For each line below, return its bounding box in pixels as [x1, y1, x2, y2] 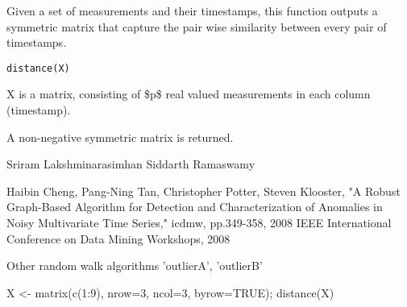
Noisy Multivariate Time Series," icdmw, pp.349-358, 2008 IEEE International [6, 214, 392, 230]
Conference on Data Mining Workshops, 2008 [6, 230, 230, 247]
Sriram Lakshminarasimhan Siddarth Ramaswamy [6, 156, 255, 172]
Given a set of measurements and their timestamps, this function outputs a [6, 2, 378, 19]
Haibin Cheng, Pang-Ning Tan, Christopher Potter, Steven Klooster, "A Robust [6, 182, 401, 199]
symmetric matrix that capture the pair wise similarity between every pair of [6, 18, 387, 35]
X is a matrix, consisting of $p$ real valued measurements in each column [6, 85, 371, 102]
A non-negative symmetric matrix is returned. [6, 128, 234, 145]
